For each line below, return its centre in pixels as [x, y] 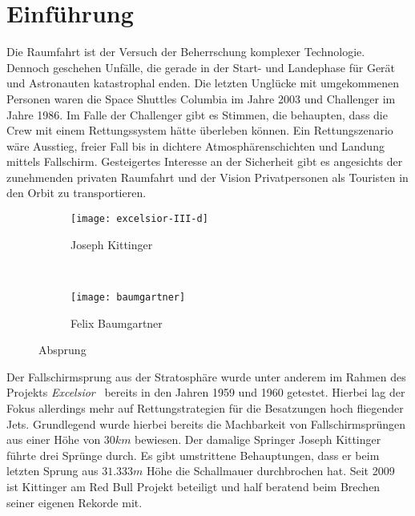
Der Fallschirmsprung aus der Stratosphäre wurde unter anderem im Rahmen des [206, 376]
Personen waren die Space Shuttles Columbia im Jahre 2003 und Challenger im [201, 98]
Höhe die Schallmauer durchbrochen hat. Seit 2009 [271, 471]
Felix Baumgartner [117, 322]
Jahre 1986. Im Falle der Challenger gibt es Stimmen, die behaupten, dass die [197, 114]
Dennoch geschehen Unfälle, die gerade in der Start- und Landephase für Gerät [201, 67]
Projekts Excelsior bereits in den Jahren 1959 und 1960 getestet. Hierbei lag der [206, 392]
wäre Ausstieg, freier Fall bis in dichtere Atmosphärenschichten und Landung [195, 145]
